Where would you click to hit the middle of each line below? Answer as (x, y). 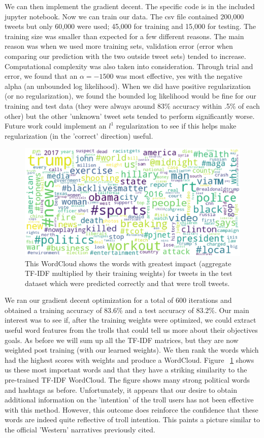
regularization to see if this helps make (176, 126)
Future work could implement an (56, 126)
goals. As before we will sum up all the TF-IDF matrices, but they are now (122, 340)
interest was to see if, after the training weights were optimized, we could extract (130, 320)
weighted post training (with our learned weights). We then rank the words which (132, 350)
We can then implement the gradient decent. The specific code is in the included (130, 6)
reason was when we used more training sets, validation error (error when (119, 46)
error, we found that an (41, 76)
